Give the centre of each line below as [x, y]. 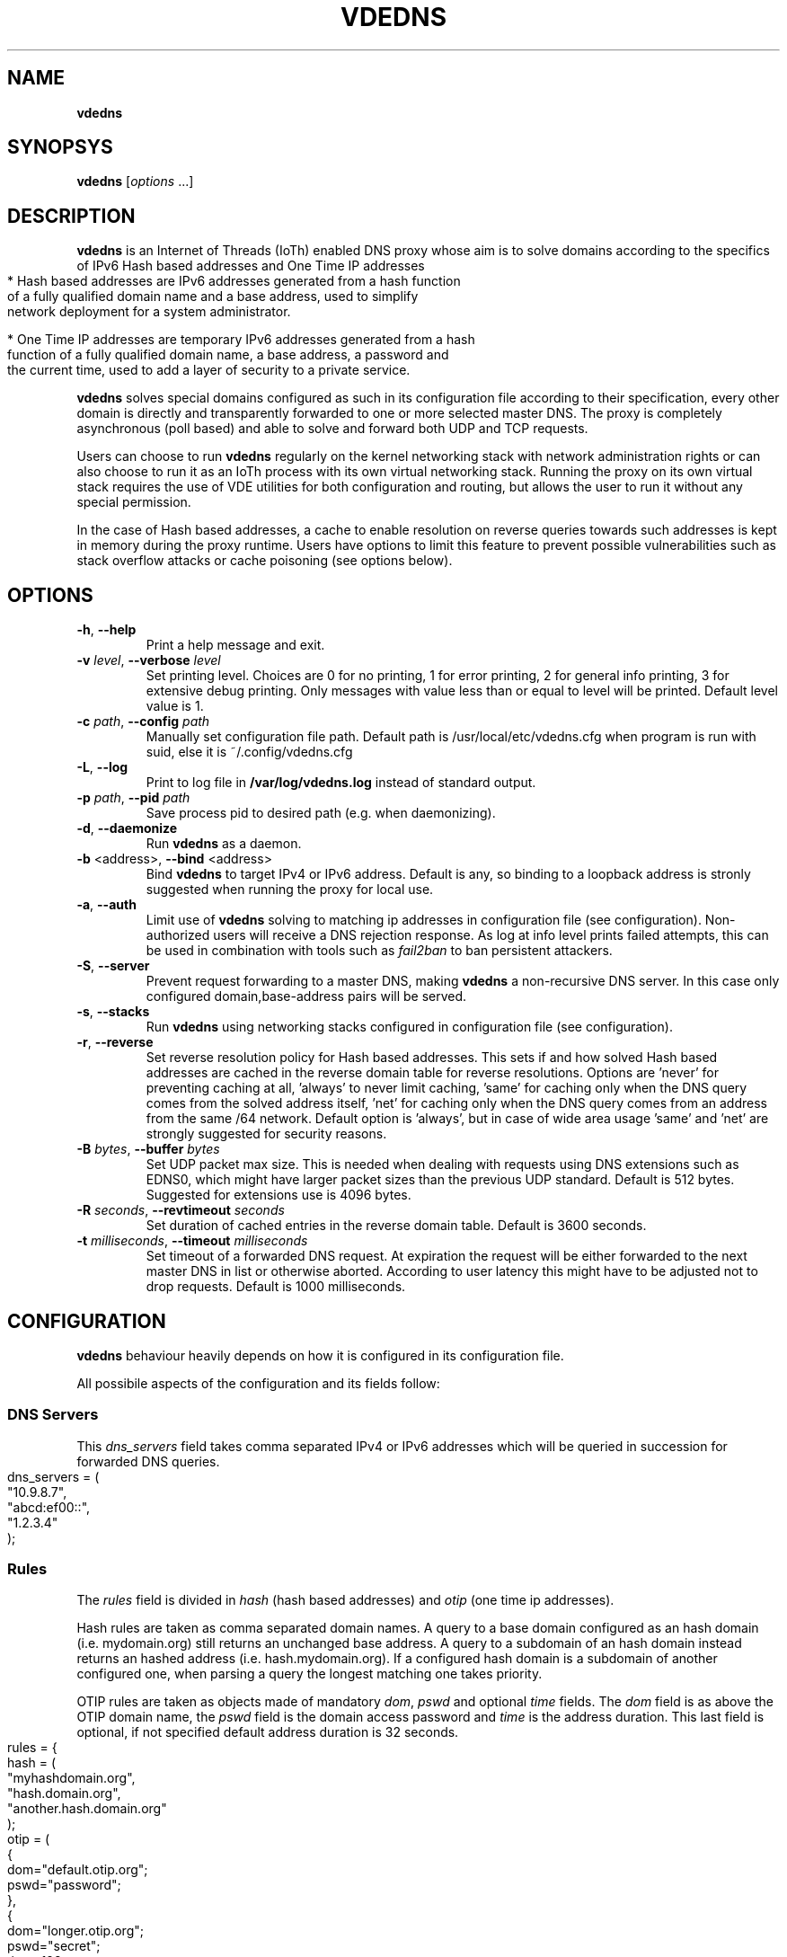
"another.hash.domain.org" [87, 1809]
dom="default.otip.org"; [78, 1870]
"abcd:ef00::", [49, 1507]
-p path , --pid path [133, 798]
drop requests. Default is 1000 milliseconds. [276, 1287]
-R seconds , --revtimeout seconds [181, 1210]
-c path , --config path [143, 722]
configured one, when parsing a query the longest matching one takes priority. [309, 1674]
